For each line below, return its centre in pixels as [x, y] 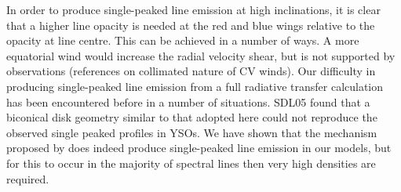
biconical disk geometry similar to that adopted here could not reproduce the [192, 117]
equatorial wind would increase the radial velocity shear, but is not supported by [201, 55]
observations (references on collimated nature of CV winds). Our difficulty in [191, 71]
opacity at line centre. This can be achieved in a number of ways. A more [183, 40]
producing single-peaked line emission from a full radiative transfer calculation [195, 86]
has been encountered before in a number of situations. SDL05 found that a [188, 101]
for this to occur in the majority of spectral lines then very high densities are [191, 163]
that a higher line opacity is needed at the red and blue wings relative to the [191, 25]
